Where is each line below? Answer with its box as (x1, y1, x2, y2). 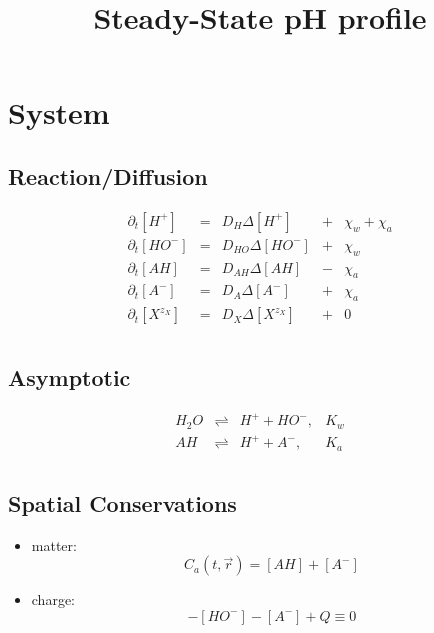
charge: (31, 589, 76, 610)
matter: (31, 534, 77, 555)
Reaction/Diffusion (8, 160, 208, 191)
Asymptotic (8, 361, 131, 392)
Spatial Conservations (8, 487, 237, 518)
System (8, 92, 110, 133)
